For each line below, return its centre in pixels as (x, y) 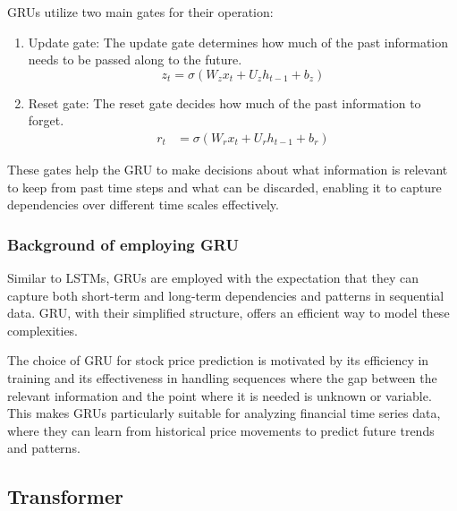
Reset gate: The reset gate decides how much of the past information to (224, 102)
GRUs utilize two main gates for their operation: (140, 12)
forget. (46, 120)
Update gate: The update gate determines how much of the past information (238, 42)
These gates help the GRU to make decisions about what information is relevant (228, 169)
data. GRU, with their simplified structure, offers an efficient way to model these (228, 313)
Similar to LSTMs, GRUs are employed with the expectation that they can (213, 277)
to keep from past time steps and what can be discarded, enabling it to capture (224, 187)
